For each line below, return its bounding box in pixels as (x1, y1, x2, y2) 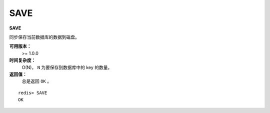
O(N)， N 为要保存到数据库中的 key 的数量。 (21, 64, 112, 70)
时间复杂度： (9, 57, 36, 63)
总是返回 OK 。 (21, 78, 52, 84)
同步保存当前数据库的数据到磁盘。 (9, 34, 79, 40)
